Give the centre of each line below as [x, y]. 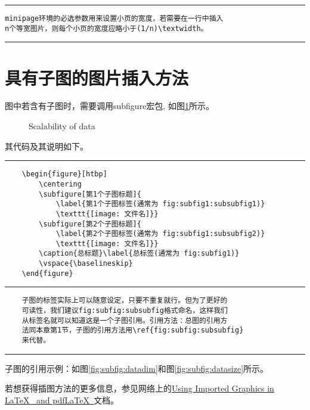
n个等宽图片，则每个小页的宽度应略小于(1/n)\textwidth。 [106, 28]
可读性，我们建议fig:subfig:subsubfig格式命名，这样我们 [125, 311]
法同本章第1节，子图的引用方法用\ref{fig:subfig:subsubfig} [133, 330]
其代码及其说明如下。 [46, 146]
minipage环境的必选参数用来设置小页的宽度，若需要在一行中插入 [114, 18]
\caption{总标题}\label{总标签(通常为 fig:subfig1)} [139, 254]
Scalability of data [62, 126]
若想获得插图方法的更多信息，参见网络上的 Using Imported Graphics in [139, 388]
